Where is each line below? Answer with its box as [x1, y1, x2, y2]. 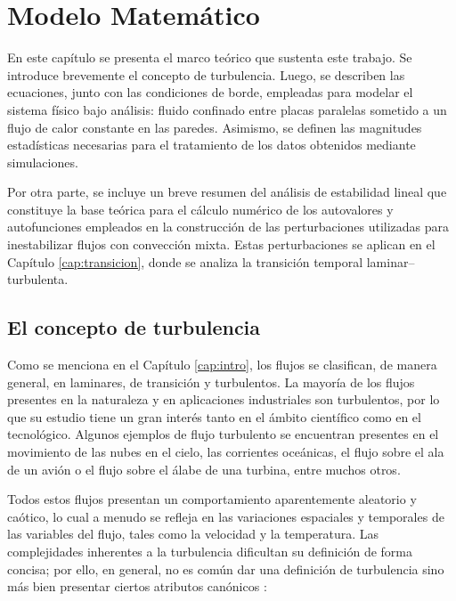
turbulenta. [7, 270, 69, 288]
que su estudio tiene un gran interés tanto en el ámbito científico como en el [7, 407, 421, 426]
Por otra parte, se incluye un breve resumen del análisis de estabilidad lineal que [7, 183, 447, 201]
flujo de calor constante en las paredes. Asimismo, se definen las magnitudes [7, 118, 422, 136]
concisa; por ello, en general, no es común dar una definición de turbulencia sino [7, 559, 444, 578]
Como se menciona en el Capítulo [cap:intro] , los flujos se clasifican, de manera [7, 355, 437, 374]
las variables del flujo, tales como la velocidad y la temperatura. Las [7, 524, 379, 543]
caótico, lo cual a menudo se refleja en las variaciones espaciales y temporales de [7, 507, 444, 525]
